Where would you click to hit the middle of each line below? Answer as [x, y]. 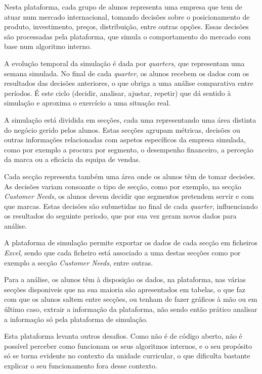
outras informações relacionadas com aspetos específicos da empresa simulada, [125, 140]
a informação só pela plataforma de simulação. [76, 319]
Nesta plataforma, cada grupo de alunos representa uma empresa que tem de [123, 7]
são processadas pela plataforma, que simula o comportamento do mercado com [127, 36]
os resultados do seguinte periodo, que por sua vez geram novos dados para [120, 216]
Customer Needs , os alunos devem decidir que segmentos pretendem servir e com [129, 196]
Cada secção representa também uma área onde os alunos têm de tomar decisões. [130, 176]
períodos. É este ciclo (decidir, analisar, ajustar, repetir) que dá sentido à [118, 93]
